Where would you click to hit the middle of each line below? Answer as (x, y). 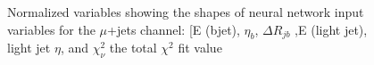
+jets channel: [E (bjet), (174, 29)
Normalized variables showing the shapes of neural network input (186, 12)
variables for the (51, 29)
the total (133, 48)
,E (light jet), (331, 29)
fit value (200, 48)
